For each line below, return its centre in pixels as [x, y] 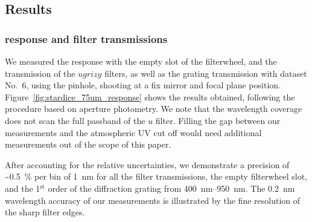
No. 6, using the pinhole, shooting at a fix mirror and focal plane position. [143, 85]
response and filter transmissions [86, 38]
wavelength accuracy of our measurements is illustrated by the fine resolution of [153, 200]
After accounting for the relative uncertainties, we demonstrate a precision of [147, 164]
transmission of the [40, 73]
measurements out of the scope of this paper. [88, 144]
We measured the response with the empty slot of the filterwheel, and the [141, 61]
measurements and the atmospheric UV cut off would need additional [133, 132]
